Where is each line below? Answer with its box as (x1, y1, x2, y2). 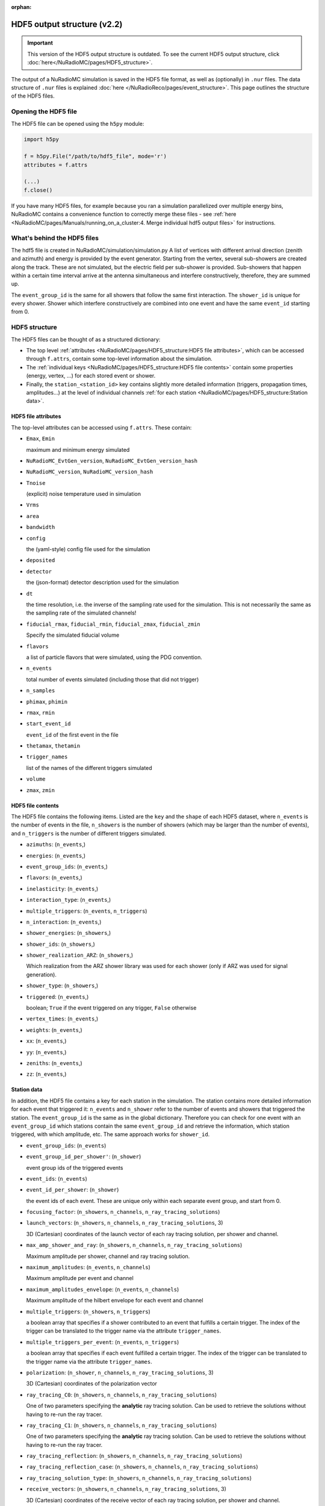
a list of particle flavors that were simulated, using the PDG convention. (26, 654, 203, 661)
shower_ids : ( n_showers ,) (26, 940, 96, 948)
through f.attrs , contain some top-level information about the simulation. (26, 355, 213, 363)
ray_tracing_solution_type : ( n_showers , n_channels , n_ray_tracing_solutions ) (26, 1474, 252, 1481)
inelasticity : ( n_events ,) (26, 885, 99, 892)
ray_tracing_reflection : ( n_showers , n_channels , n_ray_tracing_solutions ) (26, 1452, 243, 1460)
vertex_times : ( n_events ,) (26, 1015, 99, 1022)
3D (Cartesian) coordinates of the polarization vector (26, 1380, 158, 1387)
